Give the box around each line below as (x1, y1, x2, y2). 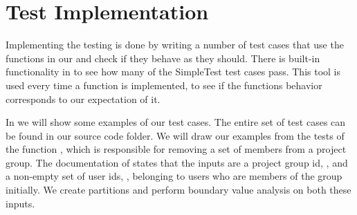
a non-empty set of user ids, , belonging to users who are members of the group (6, 169, 342, 183)
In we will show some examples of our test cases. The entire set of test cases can (6, 115, 346, 129)
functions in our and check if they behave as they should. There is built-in (6, 50, 320, 65)
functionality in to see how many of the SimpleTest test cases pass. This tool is (6, 64, 341, 79)
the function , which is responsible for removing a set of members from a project (6, 142, 347, 156)
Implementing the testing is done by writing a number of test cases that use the (6, 37, 344, 52)
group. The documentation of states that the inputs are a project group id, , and (6, 155, 348, 169)
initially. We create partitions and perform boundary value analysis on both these (6, 183, 351, 197)
